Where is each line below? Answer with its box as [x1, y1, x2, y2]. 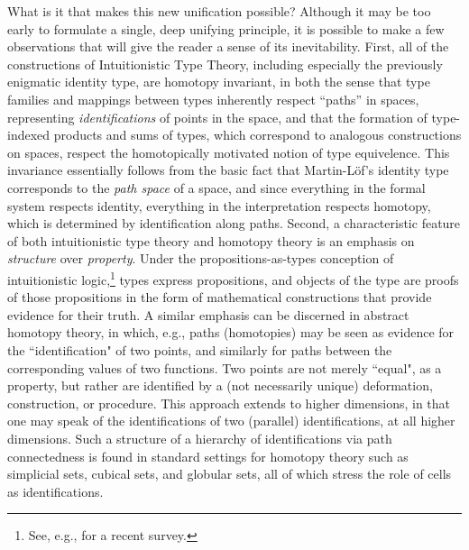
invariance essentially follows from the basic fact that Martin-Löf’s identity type [7, 160, 449, 179]
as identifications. [7, 481, 104, 500]
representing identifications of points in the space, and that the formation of [7, 107, 428, 126]
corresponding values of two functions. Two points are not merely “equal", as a [7, 358, 442, 377]
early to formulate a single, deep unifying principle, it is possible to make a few [7, 19, 445, 38]
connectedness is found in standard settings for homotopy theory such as [7, 446, 409, 465]
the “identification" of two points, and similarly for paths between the [7, 340, 392, 359]
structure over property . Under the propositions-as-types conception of [7, 249, 394, 268]
